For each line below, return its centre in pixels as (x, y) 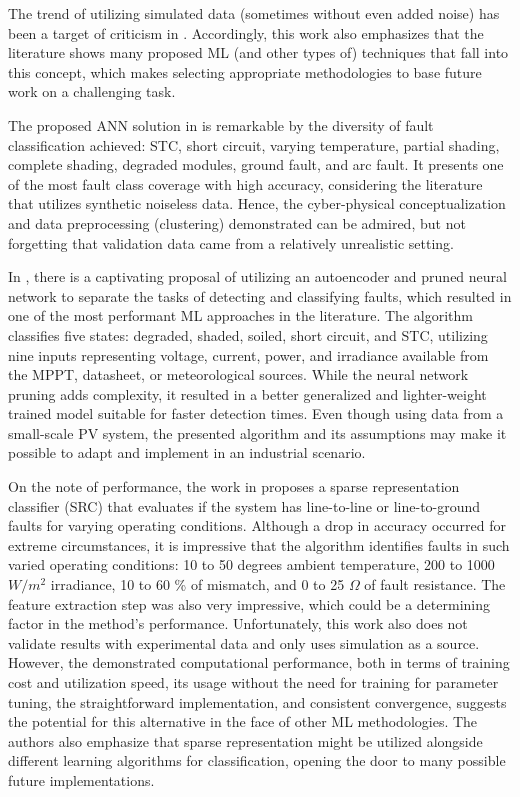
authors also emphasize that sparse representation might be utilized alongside (245, 740)
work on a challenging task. (92, 91)
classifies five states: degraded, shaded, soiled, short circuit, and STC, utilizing (248, 334)
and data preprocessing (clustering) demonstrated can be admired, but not (237, 222)
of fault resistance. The (435, 584)
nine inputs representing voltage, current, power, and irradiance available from (248, 354)
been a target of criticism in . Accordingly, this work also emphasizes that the (246, 32)
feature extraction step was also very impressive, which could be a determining (249, 603)
